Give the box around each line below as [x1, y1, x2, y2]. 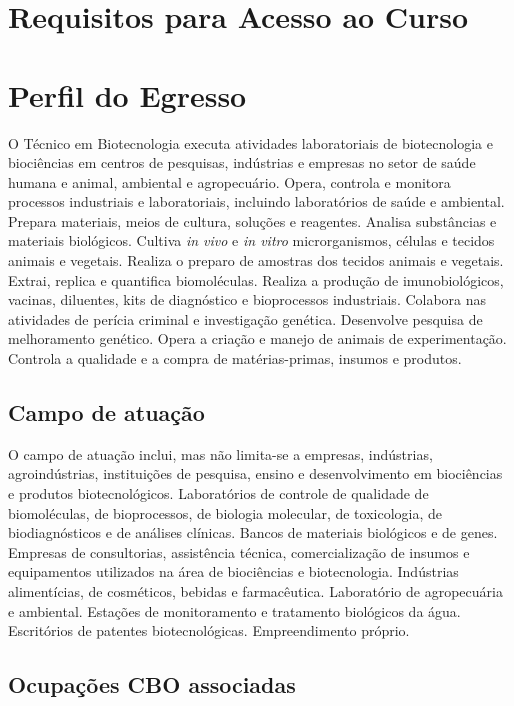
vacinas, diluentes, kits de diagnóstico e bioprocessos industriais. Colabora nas [8, 289, 487, 310]
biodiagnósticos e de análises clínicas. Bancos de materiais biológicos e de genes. [8, 522, 498, 543]
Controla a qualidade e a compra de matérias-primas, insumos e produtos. [8, 348, 462, 369]
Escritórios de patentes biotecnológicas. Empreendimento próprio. [8, 620, 410, 641]
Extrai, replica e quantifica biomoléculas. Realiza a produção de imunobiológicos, [8, 269, 504, 290]
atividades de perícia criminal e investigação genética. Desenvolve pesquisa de [8, 308, 483, 329]
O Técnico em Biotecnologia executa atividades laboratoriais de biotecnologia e [8, 132, 493, 153]
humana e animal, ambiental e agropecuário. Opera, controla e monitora [8, 171, 451, 192]
